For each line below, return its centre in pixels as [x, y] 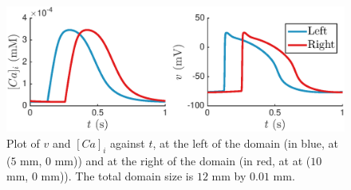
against [128, 142]
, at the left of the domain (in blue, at [246, 142]
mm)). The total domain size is [117, 176]
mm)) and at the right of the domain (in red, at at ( [183, 160]
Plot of [23, 142]
